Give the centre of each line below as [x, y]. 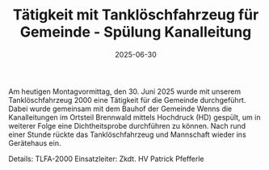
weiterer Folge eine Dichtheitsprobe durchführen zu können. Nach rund [127, 125]
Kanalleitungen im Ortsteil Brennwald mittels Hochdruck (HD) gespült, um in [134, 117]
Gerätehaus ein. [35, 142]
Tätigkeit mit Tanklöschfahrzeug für [136, 15]
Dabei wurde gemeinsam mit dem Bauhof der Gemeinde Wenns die [120, 108]
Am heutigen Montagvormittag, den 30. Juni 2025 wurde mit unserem [124, 91]
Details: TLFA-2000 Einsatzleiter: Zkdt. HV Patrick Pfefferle [106, 159]
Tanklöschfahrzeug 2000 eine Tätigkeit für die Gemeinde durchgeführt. [127, 100]
